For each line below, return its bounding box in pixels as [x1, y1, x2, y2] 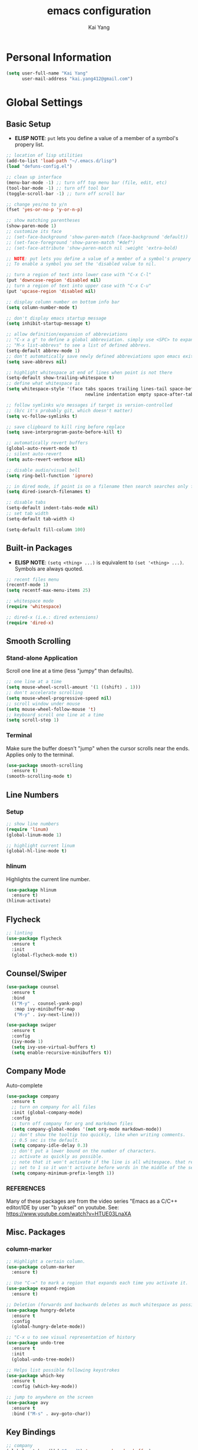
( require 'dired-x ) [6, 620, 54, 626]
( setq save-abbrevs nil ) [6, 359, 67, 365]
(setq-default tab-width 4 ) [6, 516, 75, 522]
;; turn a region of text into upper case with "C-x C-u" [6, 283, 151, 289]
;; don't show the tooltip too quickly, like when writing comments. [11, 1131, 186, 1138]
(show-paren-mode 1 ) [6, 223, 57, 229]
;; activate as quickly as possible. [11, 1154, 104, 1160]
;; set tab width [6, 510, 49, 517]
